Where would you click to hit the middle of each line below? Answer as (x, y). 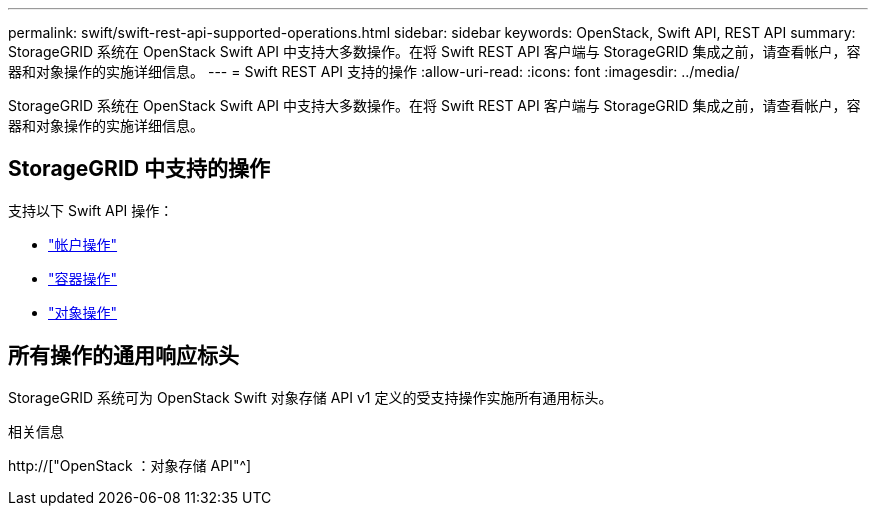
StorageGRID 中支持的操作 (139, 169)
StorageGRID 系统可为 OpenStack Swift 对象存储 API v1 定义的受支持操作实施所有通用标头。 (310, 397)
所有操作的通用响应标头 (123, 356)
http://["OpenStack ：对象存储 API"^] (130, 465)
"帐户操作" (83, 244)
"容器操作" (83, 278)
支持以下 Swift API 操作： (91, 210)
